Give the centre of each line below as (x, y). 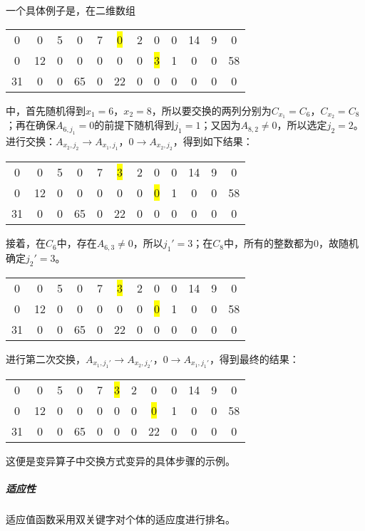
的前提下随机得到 (134, 125)
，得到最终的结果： (254, 358)
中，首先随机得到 (46, 110)
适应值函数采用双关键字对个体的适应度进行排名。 (120, 519)
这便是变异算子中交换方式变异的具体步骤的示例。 (120, 461)
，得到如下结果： (213, 141)
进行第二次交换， (46, 358)
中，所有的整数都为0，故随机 (292, 243)
